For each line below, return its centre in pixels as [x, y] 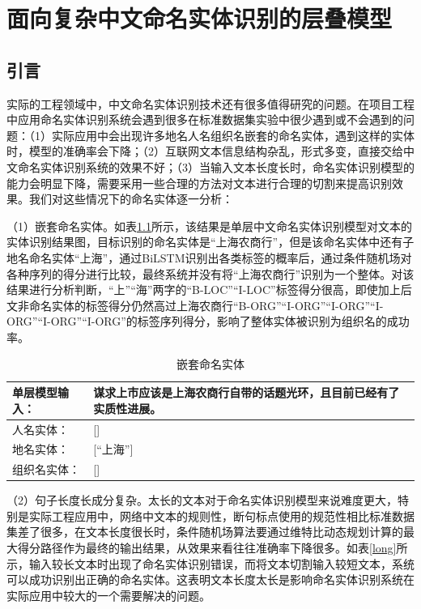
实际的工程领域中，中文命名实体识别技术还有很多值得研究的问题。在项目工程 [210, 103]
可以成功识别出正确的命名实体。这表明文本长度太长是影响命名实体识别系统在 [210, 579]
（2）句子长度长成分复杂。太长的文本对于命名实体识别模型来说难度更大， [202, 500]
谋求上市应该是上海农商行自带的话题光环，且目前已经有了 [247, 392]
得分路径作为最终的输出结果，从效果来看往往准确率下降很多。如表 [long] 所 [213, 548]
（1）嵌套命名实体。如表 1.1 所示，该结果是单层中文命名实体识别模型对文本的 [209, 226]
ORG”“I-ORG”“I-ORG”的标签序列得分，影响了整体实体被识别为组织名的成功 [208, 321]
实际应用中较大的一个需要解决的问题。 [108, 595]
